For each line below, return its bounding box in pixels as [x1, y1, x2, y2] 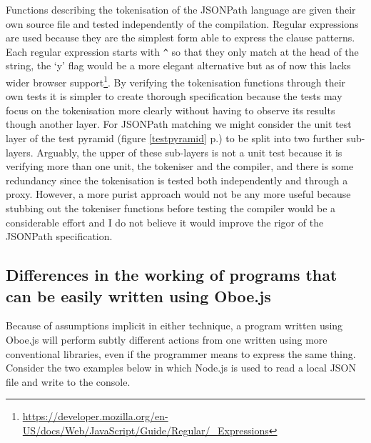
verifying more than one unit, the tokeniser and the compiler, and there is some [6, 159, 354, 174]
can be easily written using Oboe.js [6, 284, 271, 307]
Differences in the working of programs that [6, 264, 337, 286]
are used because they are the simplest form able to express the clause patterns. [6, 30, 355, 45]
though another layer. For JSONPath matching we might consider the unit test [6, 116, 352, 131]
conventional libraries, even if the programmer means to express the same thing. [6, 346, 356, 361]
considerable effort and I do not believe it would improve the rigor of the [6, 214, 324, 229]
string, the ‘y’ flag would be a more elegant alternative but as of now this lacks [6, 58, 351, 73]
